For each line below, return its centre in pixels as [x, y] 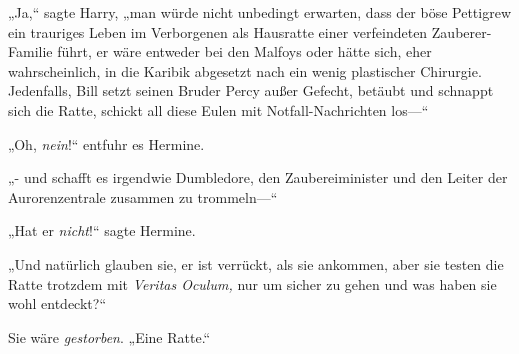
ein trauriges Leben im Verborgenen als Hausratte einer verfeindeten [218, 31]
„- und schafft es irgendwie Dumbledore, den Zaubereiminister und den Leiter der [258, 177]
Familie [30, 51]
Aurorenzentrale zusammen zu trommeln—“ [143, 196]
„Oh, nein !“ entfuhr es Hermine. [106, 143]
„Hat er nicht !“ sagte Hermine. [102, 230]
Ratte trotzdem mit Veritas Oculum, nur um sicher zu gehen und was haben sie [252, 283]
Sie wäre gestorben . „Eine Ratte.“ [109, 336]
